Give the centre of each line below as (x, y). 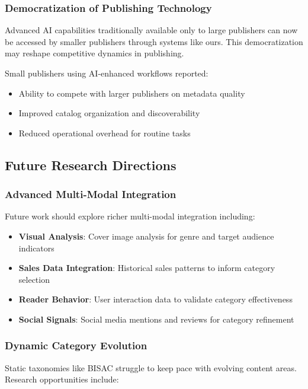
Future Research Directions (91, 165)
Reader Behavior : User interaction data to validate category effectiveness (155, 299)
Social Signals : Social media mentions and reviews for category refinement (156, 319)
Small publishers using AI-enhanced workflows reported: (107, 73)
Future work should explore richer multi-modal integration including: (130, 216)
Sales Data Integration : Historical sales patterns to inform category (147, 268)
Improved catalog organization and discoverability (109, 113)
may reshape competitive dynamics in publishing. (94, 53)
